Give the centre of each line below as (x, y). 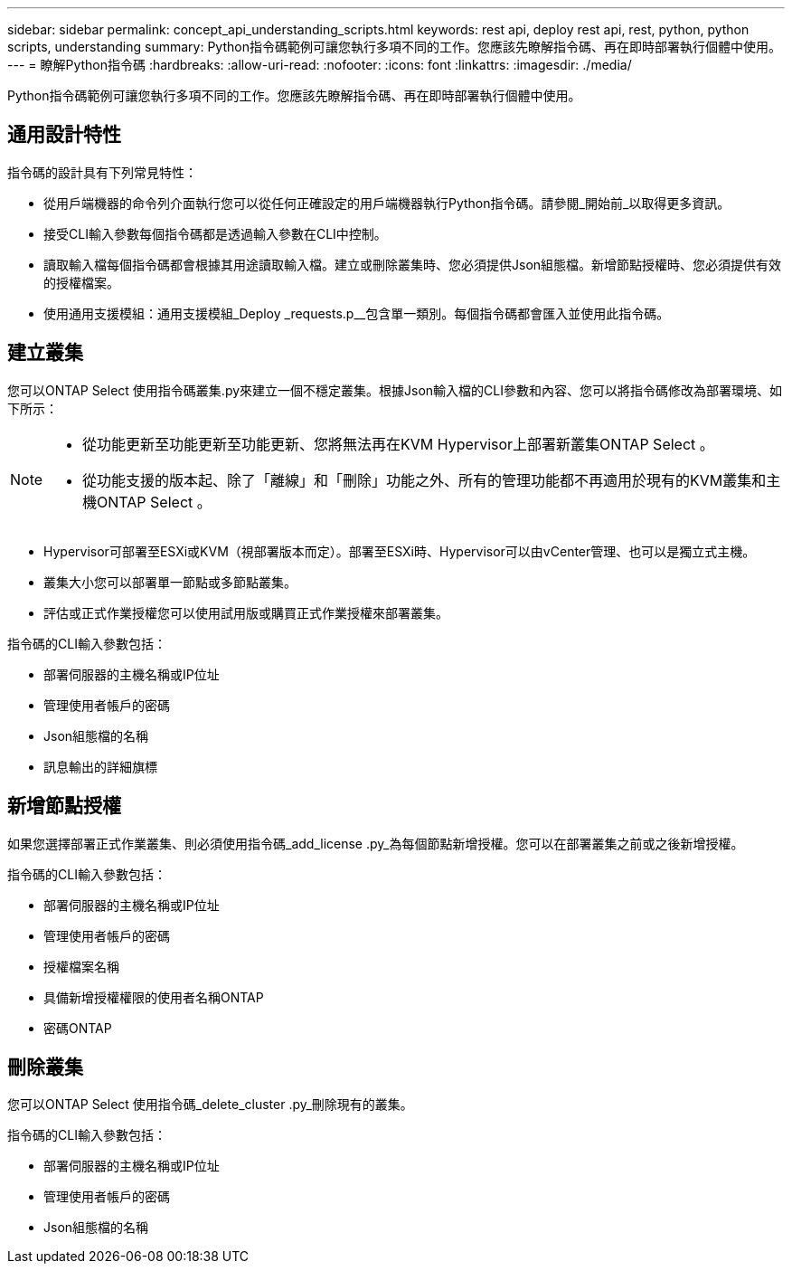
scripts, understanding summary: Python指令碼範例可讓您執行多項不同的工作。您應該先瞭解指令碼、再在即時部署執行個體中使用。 (394, 47)
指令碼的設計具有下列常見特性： (102, 172)
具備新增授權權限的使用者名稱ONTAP (154, 997)
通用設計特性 (64, 135)
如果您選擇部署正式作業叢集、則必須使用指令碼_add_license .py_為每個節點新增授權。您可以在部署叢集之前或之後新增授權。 (376, 843)
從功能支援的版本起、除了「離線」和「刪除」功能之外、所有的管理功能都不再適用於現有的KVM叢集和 (424, 480)
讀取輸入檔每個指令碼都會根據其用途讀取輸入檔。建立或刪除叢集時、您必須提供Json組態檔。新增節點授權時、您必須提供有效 (413, 264)
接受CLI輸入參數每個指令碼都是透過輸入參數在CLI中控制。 (215, 233)
